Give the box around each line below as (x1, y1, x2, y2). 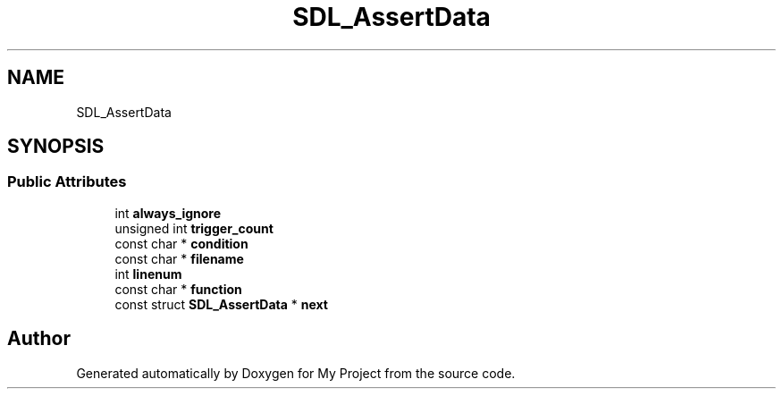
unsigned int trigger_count (114, 220, 274, 236)
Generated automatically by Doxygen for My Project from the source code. (76, 365, 516, 381)
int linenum (114, 265, 182, 282)
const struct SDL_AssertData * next (114, 296, 328, 312)
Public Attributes (7, 173, 127, 191)
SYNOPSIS (7, 135, 105, 158)
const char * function (114, 281, 242, 297)
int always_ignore (114, 205, 222, 221)
